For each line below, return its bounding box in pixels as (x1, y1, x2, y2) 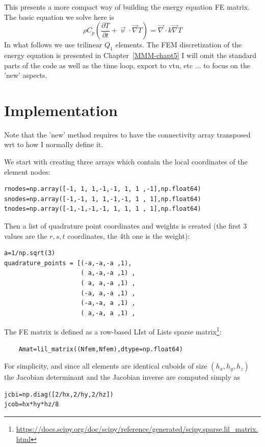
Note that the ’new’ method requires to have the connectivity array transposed (4, 129, 251, 139)
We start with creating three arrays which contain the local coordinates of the (4, 156, 248, 167)
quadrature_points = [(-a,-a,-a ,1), (4, 259, 132, 267)
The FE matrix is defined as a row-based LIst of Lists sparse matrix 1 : (4, 325, 222, 337)
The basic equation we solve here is (4, 11, 114, 22)
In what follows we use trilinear (4, 39, 102, 50)
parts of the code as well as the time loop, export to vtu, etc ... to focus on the (4, 60, 250, 70)
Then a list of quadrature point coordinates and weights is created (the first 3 (4, 220, 247, 231)
